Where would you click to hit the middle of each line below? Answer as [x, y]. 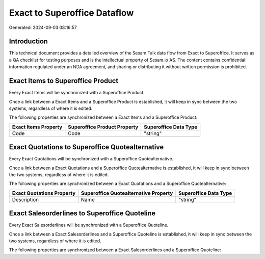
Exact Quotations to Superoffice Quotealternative [86, 147]
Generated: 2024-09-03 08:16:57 [43, 27]
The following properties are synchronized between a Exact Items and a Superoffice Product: [103, 117]
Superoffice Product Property [103, 127]
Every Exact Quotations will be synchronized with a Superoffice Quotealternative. [91, 159]
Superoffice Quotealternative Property [127, 193]
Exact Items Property [37, 127]
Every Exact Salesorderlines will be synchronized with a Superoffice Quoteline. [89, 225]
